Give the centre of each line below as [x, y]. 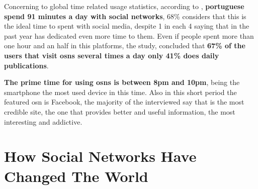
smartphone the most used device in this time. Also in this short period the [120, 92]
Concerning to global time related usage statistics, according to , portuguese [124, 6]
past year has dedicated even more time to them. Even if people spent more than [129, 35]
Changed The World [76, 176]
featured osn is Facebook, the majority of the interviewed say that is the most [124, 102]
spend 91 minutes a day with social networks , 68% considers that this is [125, 16]
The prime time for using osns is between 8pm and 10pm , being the [122, 82]
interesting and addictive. [43, 121]
